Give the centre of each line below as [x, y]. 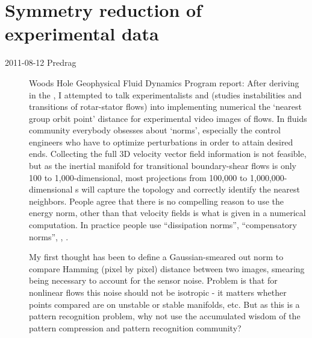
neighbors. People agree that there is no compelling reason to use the [156, 201]
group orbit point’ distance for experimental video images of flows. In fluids [168, 118]
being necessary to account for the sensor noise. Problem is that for [153, 280]
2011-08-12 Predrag [41, 62]
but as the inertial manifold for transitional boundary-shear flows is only [163, 166]
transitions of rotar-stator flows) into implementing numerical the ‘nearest [165, 107]
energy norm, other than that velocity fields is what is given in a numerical [167, 213]
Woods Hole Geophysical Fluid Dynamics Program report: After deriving [164, 82]
